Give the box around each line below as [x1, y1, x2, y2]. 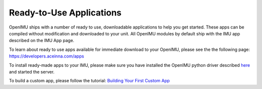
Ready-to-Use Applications [9, 7, 122, 18]
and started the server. [9, 69, 55, 74]
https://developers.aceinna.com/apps [9, 53, 84, 59]
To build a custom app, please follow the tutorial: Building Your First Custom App [9, 78, 170, 84]
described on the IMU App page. [9, 38, 75, 44]
